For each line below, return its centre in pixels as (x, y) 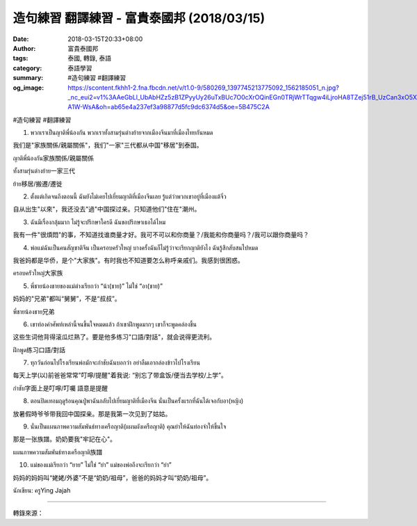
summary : (28, 78)
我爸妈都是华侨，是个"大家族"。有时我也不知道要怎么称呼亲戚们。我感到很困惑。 (129, 260)
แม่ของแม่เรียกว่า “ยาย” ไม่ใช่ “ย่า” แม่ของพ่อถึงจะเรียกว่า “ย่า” (101, 465)
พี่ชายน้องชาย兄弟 (34, 311)
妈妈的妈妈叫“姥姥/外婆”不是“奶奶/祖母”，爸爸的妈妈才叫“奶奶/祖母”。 (113, 477)
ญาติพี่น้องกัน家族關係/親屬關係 (53, 158)
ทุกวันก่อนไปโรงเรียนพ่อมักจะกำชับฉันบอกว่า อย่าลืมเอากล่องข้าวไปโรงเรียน (115, 362)
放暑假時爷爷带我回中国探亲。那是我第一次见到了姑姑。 (92, 413)
